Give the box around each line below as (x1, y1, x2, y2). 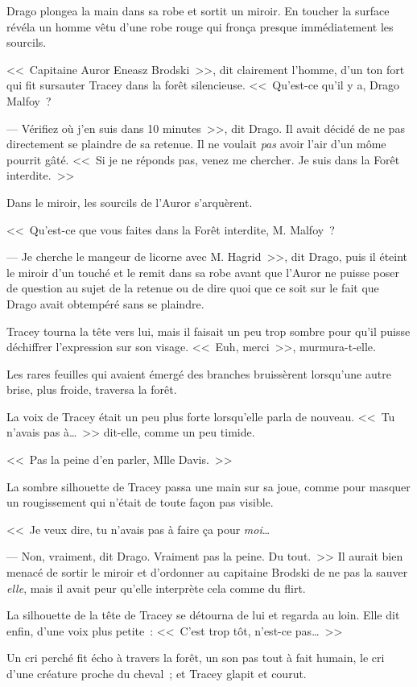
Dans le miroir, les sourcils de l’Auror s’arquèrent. (6, 193, 253, 210)
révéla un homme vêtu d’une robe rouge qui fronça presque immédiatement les (6, 18, 394, 35)
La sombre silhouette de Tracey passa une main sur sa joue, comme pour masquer (6, 478, 411, 495)
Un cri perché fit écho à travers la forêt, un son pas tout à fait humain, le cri (6, 649, 385, 666)
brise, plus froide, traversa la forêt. (6, 381, 177, 398)
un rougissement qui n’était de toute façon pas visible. (6, 494, 274, 511)
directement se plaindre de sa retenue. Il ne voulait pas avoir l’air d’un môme (6, 135, 386, 152)
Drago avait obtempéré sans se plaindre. (6, 295, 204, 312)
